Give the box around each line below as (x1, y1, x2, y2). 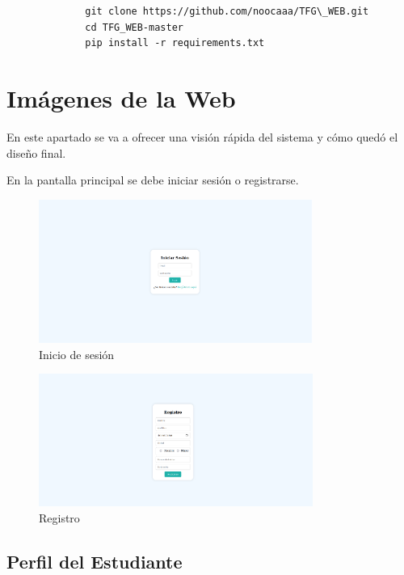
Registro (39, 509, 80, 526)
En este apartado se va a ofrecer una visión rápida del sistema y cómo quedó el (6, 128, 398, 145)
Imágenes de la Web (6, 81, 236, 114)
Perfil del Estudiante (6, 548, 183, 573)
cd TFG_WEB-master (85, 21, 183, 33)
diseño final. (6, 144, 66, 161)
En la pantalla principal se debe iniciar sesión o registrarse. (6, 171, 299, 188)
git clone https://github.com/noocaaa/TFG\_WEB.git (85, 6, 369, 17)
